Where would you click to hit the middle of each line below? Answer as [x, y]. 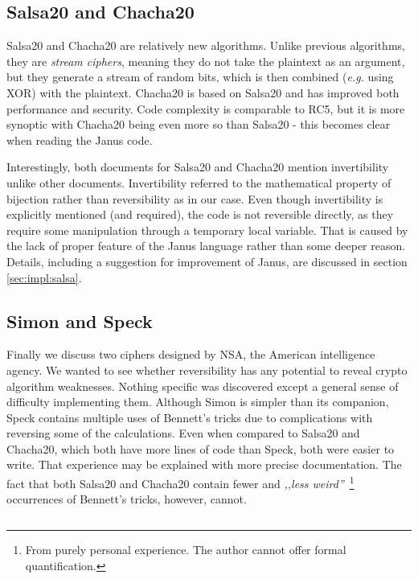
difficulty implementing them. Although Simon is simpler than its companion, [198, 402]
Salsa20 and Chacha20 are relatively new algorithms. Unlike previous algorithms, [206, 45]
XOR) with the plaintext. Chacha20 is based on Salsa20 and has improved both [203, 92]
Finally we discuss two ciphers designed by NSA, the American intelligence [191, 354]
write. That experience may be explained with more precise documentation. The [204, 464]
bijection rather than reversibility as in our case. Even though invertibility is [195, 198]
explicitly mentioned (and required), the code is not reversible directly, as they [200, 214]
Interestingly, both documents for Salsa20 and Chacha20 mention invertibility [198, 167]
